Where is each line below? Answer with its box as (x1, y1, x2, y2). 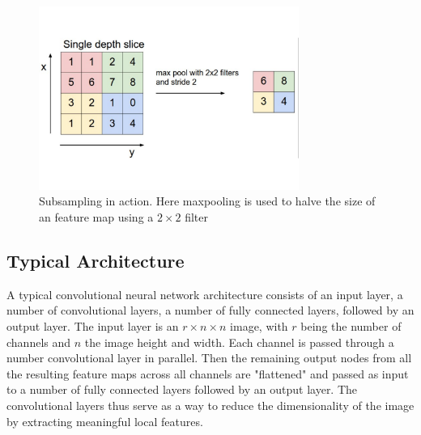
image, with (230, 317, 288, 334)
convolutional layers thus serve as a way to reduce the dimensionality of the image (6, 396, 415, 413)
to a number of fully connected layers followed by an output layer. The (6, 381, 358, 398)
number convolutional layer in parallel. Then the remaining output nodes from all (6, 349, 412, 366)
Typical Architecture (6, 247, 185, 272)
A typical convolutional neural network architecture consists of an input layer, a (6, 285, 403, 302)
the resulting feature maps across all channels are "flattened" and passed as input (6, 365, 409, 382)
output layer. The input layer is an (6, 317, 179, 334)
